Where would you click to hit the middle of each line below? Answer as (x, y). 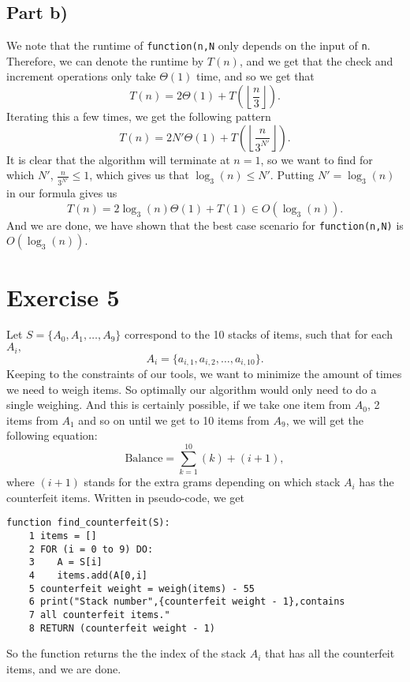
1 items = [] (63, 536)
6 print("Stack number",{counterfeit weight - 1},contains (187, 602)
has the (376, 482)
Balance (144, 458)
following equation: (52, 435)
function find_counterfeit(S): (88, 523)
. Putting (292, 175)
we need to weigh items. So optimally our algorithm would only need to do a (192, 389)
